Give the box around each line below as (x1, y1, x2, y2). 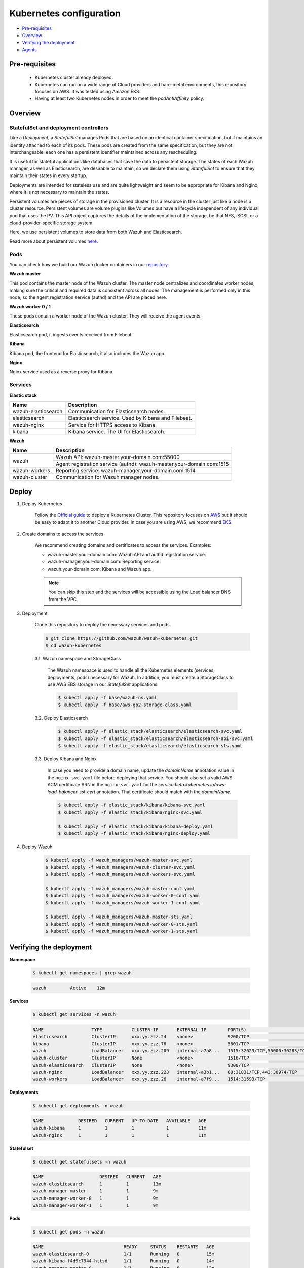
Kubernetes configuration (9, 8, 121, 19)
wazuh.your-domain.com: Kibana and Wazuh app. (47, 566, 152, 572)
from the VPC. (48, 596, 78, 602)
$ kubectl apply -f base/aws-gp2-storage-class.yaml (58, 702, 192, 708)
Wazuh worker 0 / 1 (9, 303, 51, 309)
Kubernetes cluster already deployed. (34, 74, 113, 81)
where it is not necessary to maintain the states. (9, 189, 109, 195)
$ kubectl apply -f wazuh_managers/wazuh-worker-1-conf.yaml (45, 900, 201, 905)
